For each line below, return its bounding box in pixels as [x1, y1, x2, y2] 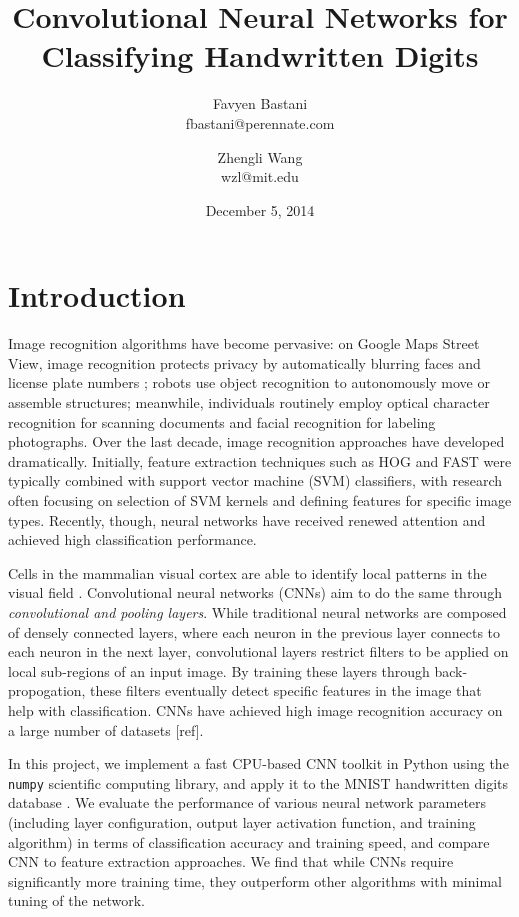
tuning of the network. [8, 890, 145, 911]
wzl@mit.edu [221, 166, 299, 187]
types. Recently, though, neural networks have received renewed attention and [8, 509, 486, 530]
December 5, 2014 [205, 199, 315, 220]
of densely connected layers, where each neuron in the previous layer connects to [8, 621, 501, 642]
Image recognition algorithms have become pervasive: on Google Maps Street [8, 333, 480, 354]
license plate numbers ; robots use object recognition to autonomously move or [8, 372, 490, 393]
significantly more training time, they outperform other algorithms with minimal [8, 870, 502, 891]
